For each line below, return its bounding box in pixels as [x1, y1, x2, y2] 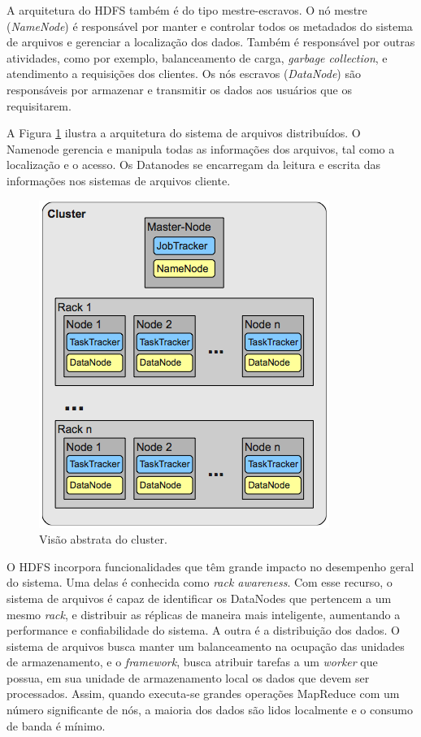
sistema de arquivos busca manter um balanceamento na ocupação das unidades [7, 637, 405, 654]
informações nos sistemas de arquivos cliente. [7, 171, 231, 189]
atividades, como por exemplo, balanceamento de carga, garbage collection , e [7, 49, 388, 66]
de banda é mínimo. [7, 717, 106, 734]
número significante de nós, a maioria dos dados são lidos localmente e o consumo [7, 701, 413, 718]
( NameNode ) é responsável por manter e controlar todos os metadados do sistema [7, 17, 413, 34]
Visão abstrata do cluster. [39, 531, 167, 548]
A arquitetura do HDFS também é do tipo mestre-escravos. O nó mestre [7, 2, 367, 18]
